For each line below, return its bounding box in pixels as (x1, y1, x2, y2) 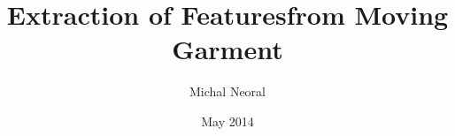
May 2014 (201, 111, 254, 130)
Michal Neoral (189, 82, 266, 101)
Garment (172, 31, 283, 67)
